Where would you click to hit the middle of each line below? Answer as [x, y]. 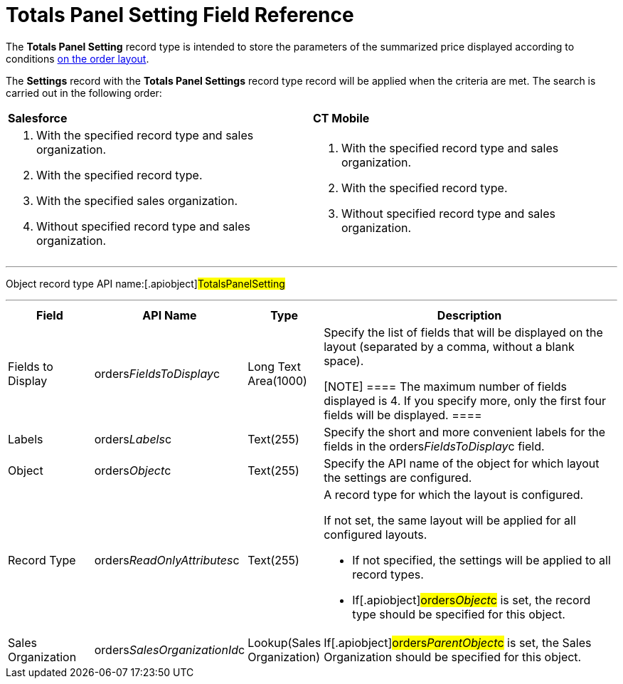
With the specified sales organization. [137, 200]
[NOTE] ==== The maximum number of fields [445, 386]
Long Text [274, 366]
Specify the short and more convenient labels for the [465, 432]
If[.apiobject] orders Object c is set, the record [472, 600]
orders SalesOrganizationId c [170, 649]
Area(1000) [277, 380]
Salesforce [38, 118]
